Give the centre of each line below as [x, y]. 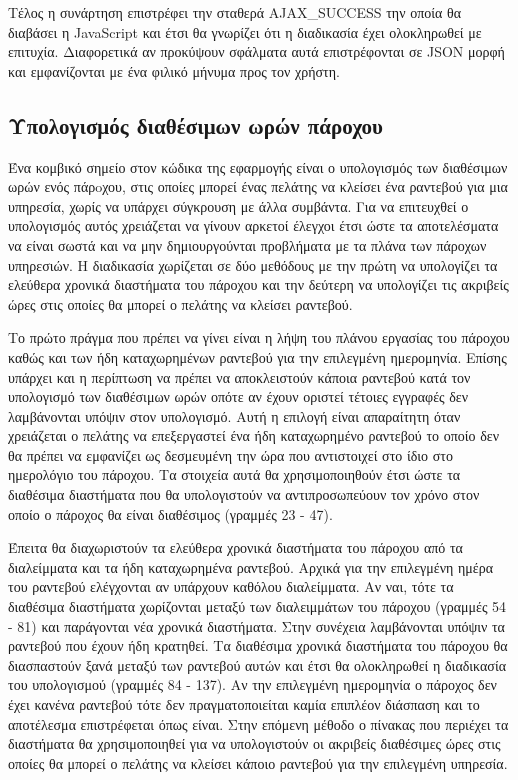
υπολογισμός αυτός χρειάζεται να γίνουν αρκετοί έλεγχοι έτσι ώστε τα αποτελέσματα [253, 225]
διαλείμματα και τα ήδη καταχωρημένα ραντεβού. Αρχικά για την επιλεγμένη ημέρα [251, 566]
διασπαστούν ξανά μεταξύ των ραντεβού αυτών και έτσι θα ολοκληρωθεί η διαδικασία [257, 664]
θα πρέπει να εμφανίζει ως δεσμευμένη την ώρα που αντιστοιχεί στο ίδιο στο [230, 454]
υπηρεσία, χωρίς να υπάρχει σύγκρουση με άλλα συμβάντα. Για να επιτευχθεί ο [238, 205]
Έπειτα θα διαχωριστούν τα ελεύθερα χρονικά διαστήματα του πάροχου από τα [235, 547]
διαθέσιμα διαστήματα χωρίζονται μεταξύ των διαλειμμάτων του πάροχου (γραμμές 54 [257, 606]
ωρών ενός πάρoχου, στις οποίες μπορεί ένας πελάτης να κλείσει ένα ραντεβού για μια [258, 186]
